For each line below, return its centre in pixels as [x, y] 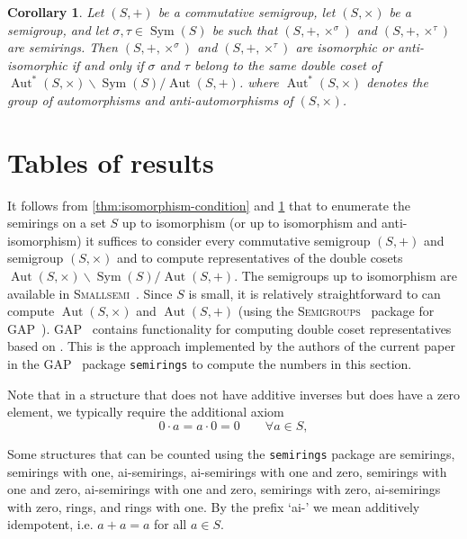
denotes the [397, 82]
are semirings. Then [63, 47]
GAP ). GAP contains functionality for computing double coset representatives [229, 328]
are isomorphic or [345, 47]
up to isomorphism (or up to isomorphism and [250, 223]
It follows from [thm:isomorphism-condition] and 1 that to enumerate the [209, 205]
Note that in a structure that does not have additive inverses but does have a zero [233, 394]
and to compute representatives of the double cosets [260, 258]
